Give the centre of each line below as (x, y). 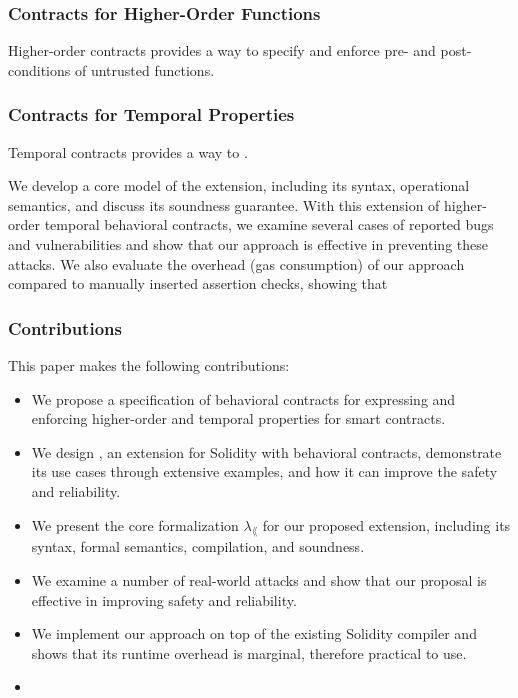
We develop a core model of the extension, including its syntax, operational (239, 185)
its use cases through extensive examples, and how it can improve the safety (264, 471)
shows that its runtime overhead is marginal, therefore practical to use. (249, 652)
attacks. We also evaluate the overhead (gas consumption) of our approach (236, 263)
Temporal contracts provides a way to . (128, 151)
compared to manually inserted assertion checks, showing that (198, 283)
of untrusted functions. (144, 69)
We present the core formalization (135, 524)
